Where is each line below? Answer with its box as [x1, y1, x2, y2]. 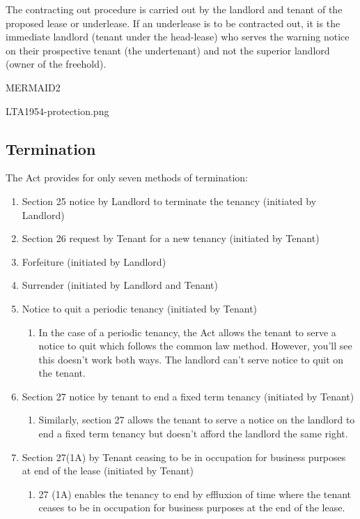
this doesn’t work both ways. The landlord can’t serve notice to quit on [38, 352, 344, 366]
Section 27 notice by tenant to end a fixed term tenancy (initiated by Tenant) [22, 389, 354, 403]
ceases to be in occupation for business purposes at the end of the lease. [38, 500, 345, 515]
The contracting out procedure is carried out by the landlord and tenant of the [6, 2, 343, 16]
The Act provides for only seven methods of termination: [6, 170, 249, 185]
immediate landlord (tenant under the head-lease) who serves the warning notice [6, 29, 350, 44]
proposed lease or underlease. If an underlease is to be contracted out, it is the [6, 15, 341, 30]
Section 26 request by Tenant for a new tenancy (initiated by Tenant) [22, 231, 320, 246]
